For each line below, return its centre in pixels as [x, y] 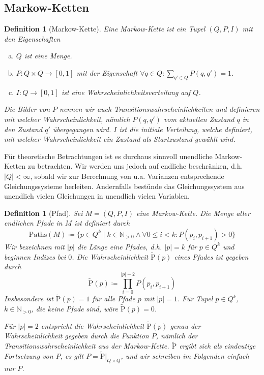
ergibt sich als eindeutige [217, 346]
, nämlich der [177, 336]
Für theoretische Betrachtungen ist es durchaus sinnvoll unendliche [108, 156]
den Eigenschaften [32, 38]
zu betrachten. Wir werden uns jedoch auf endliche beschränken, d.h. [135, 166]
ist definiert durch [102, 223]
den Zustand [23, 129]
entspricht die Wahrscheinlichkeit [93, 325]
